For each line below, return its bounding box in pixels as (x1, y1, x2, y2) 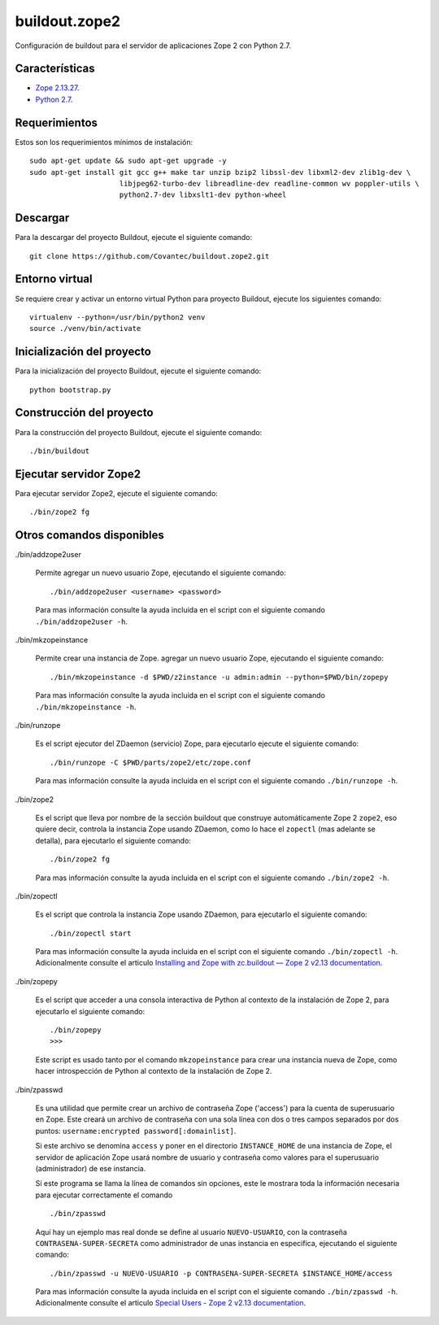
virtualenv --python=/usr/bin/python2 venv (29, 312, 206, 321)
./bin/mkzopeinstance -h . (35, 702, 137, 712)
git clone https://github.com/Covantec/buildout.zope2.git (29, 251, 270, 260)
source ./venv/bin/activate (29, 324, 141, 333)
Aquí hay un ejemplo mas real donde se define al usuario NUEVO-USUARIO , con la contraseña (35, 1227, 347, 1236)
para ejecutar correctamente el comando (35, 1190, 173, 1200)
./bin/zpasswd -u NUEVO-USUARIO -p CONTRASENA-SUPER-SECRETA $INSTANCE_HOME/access (50, 1269, 393, 1278)
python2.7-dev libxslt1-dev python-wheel (119, 190, 287, 199)
